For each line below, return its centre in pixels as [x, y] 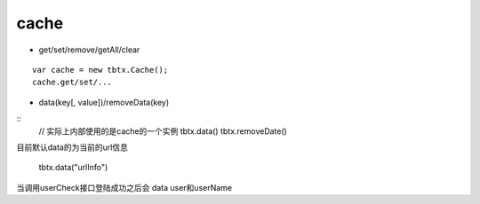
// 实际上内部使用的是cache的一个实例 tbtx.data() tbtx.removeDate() [163, 131]
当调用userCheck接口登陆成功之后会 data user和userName [124, 187]
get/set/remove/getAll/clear [89, 50]
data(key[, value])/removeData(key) [104, 102]
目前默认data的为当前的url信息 [72, 147]
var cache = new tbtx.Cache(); [100, 70]
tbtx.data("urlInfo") [73, 168]
